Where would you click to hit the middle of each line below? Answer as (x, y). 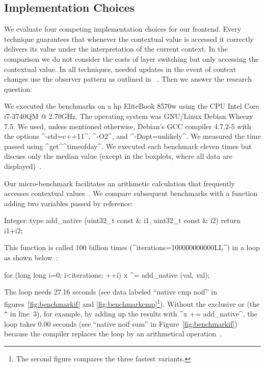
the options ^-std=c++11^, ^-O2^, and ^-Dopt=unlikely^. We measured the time (132, 136)
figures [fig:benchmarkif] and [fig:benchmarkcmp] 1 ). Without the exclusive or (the (132, 303)
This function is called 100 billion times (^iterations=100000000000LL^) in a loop (132, 247)
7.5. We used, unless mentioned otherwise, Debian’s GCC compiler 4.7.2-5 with (128, 126)
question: (18, 89)
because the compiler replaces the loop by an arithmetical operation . (113, 334)
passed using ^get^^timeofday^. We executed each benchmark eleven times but (128, 146)
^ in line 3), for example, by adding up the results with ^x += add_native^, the (131, 314)
